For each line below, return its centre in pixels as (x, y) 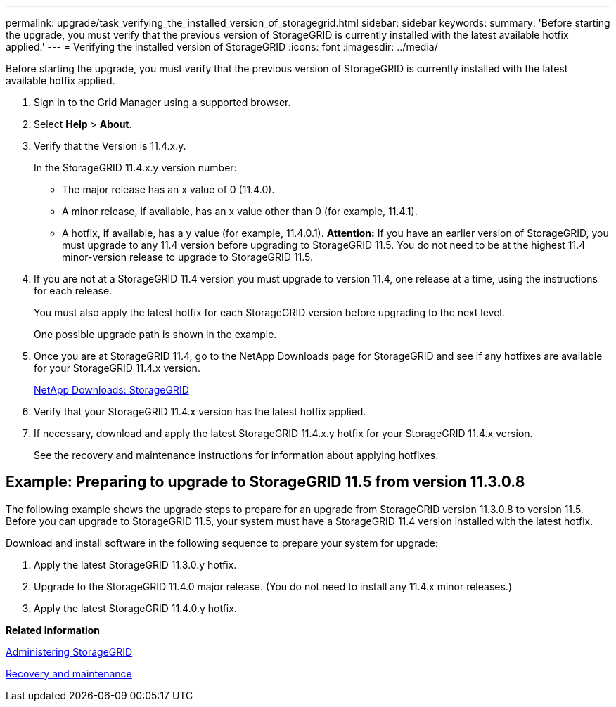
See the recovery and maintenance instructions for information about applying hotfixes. (236, 455)
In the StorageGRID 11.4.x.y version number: (135, 168)
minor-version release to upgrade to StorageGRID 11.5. (188, 257)
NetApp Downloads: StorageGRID (111, 390)
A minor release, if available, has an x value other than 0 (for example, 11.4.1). (240, 211)
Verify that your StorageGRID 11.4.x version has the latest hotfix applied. (200, 411)
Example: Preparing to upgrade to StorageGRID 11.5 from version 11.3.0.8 (265, 482)
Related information (53, 630)
